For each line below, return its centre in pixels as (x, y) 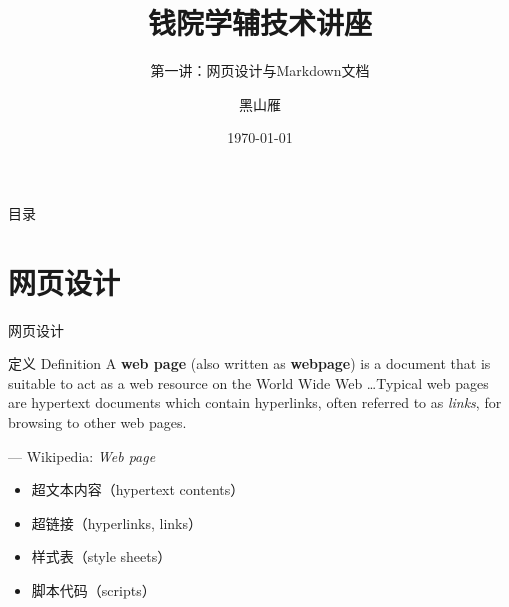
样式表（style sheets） (101, 556)
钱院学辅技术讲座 (259, 22)
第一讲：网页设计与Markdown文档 (260, 70)
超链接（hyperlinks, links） (116, 522)
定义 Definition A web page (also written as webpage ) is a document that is (249, 363)
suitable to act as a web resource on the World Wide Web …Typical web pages (248, 382)
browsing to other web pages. (97, 422)
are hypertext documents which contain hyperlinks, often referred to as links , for (255, 402)
